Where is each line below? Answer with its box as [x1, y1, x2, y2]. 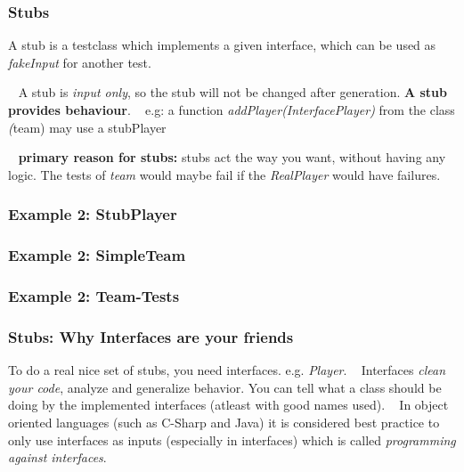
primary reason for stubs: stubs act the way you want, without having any [18, 148, 446, 167]
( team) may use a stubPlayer [8, 118, 167, 136]
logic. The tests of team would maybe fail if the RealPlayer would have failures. [8, 165, 441, 183]
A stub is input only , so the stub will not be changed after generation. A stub [18, 83, 448, 102]
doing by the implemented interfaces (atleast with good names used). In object [8, 395, 449, 414]
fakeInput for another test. [8, 53, 151, 71]
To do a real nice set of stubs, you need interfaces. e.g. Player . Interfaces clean [8, 361, 446, 379]
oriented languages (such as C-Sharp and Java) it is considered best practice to [8, 412, 440, 431]
